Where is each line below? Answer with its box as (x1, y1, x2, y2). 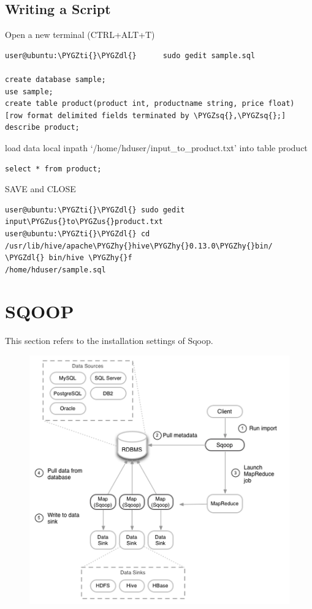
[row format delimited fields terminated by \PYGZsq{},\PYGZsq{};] (5, 111, 286, 120)
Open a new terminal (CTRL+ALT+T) (5, 28, 155, 41)
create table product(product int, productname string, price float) (5, 99, 295, 108)
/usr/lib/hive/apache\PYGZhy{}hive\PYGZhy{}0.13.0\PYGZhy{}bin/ (5, 241, 273, 250)
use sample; (5, 87, 53, 96)
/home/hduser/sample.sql (5, 265, 106, 274)
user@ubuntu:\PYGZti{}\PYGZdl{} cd (5, 229, 150, 238)
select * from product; (5, 164, 102, 173)
